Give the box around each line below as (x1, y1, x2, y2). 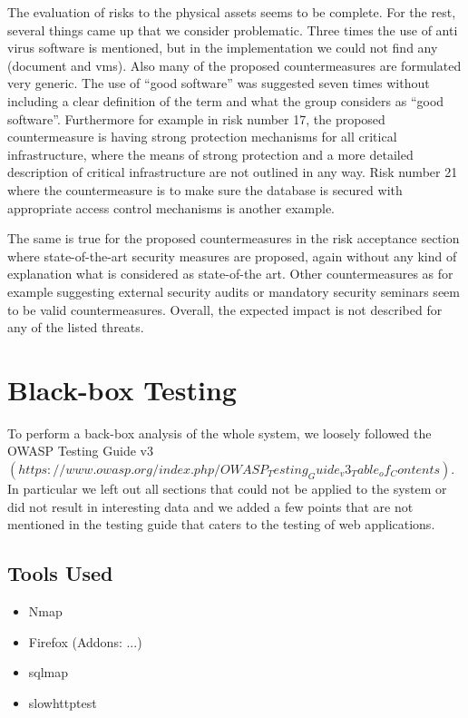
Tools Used (7, 559, 113, 587)
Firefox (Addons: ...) (28, 632, 142, 651)
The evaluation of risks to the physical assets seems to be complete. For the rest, (7, 3, 456, 21)
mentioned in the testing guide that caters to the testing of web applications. (7, 515, 435, 534)
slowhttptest (28, 693, 97, 712)
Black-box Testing (7, 370, 237, 408)
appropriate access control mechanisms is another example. (7, 198, 336, 217)
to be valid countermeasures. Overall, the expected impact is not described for (7, 300, 443, 319)
